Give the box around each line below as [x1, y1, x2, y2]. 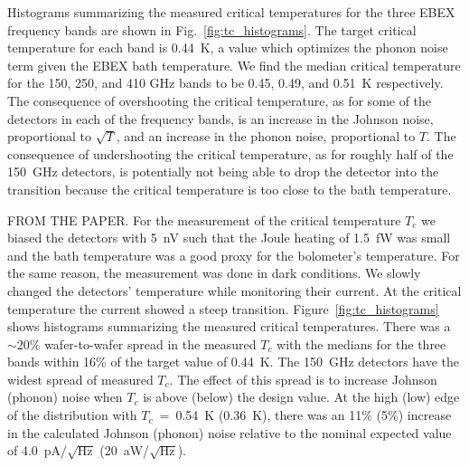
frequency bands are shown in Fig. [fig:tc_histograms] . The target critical [7, 20, 417, 39]
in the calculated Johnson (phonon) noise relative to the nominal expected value [7, 423, 452, 442]
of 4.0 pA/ [7, 441, 68, 460]
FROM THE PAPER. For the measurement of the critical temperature [7, 210, 401, 229]
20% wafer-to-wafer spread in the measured [16, 334, 257, 353]
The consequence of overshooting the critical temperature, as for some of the [7, 91, 432, 110]
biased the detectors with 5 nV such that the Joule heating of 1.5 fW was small [7, 228, 451, 247]
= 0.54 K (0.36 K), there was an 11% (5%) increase [159, 405, 452, 424]
